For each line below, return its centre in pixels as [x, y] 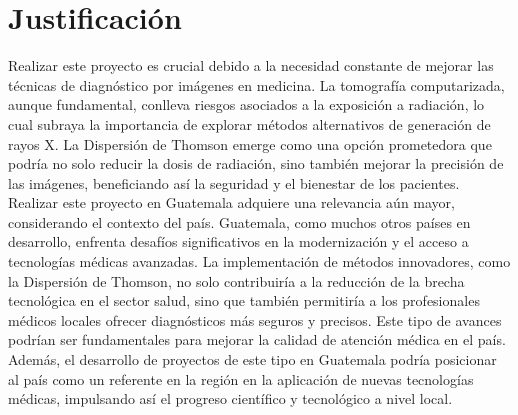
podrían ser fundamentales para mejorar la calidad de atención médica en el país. [257, 339]
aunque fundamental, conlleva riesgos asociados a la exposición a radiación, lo [246, 104]
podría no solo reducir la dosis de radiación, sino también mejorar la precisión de [256, 163]
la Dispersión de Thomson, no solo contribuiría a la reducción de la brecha [236, 280]
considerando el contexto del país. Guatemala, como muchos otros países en [239, 221]
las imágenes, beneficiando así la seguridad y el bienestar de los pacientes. [234, 182]
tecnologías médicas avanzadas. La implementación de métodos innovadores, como [259, 261]
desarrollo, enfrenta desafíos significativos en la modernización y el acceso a [238, 241]
